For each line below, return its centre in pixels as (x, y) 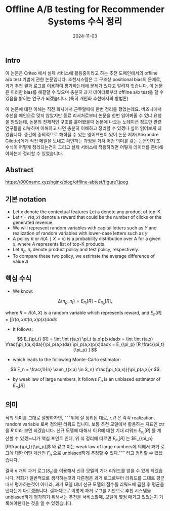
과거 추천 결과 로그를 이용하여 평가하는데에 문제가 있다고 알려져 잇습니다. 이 (79, 86)
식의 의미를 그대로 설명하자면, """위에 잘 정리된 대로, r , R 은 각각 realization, (80, 418)
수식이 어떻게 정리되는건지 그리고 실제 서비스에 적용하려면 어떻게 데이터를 (78, 147)
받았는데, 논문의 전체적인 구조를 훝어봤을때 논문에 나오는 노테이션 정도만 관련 (86, 122)
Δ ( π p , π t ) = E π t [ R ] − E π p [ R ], (85, 302)
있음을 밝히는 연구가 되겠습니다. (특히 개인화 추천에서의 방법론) (67, 99)
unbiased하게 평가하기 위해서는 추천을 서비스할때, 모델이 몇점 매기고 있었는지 (82, 497)
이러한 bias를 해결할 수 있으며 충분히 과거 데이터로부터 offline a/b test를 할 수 (87, 92)
